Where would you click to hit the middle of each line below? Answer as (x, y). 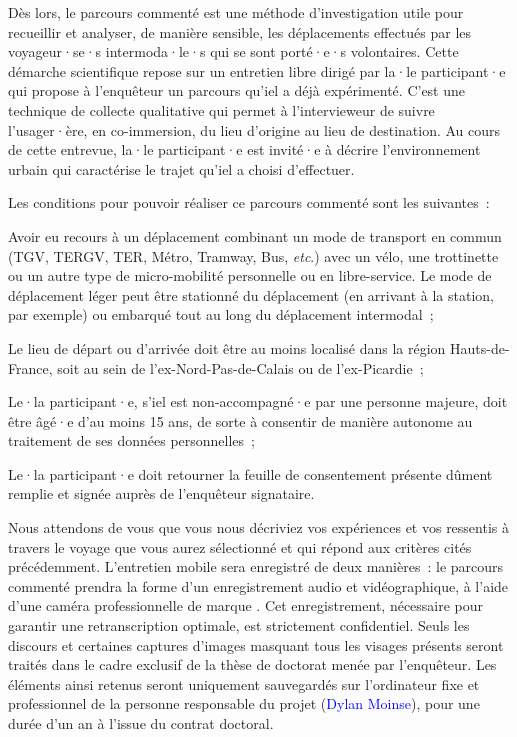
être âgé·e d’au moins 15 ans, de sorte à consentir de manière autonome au (240, 420)
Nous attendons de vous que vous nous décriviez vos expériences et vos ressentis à (258, 527)
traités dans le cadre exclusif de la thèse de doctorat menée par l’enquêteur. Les (252, 664)
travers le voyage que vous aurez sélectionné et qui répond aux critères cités (240, 546)
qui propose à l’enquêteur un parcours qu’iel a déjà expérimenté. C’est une (237, 90)
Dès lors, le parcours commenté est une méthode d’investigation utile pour (236, 12)
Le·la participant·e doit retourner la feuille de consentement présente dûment (250, 473)
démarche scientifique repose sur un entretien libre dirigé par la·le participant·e (257, 70)
